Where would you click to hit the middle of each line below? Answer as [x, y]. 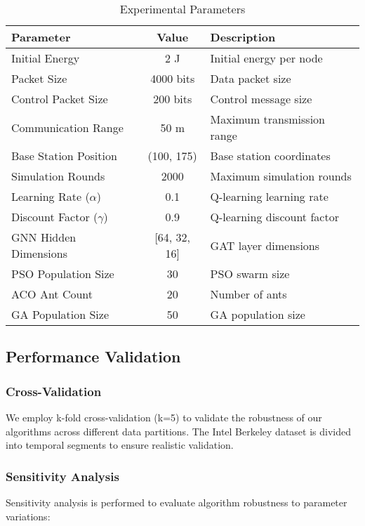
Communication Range [67, 127]
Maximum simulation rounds [281, 176]
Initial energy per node [266, 58]
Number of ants [248, 294]
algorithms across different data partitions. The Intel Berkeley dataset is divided [178, 431]
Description [243, 37]
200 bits [173, 99]
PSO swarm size [250, 274]
